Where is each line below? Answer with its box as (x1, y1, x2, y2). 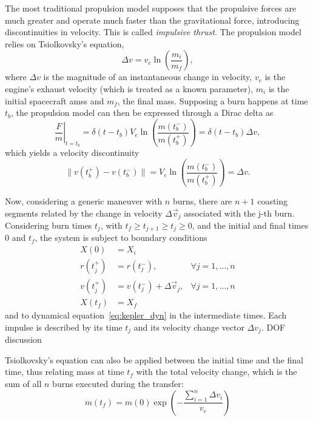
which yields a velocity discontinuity (5, 146, 140, 159)
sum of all (5, 377, 42, 389)
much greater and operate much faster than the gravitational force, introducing (5, 13, 300, 26)
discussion (5, 333, 42, 346)
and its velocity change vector (133, 320, 244, 333)
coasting (257, 194, 288, 207)
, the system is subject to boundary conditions (35, 231, 207, 244)
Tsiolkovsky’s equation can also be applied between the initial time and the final (5, 353, 303, 366)
